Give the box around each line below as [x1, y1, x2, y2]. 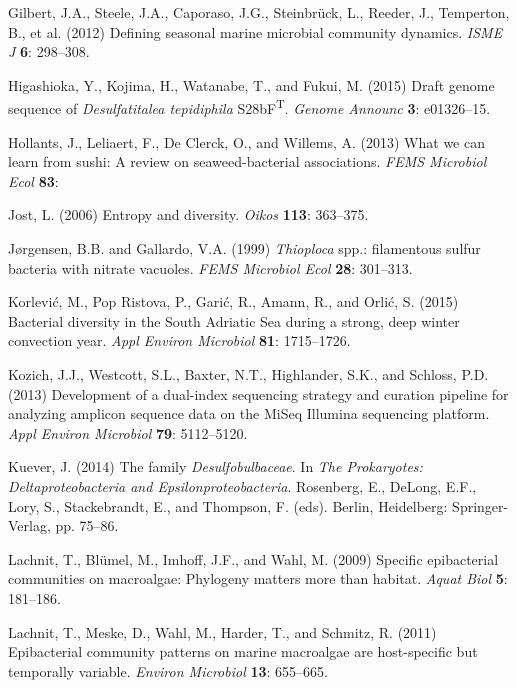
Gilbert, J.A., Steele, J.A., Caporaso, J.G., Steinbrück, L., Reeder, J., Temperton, [8, 2, 510, 22]
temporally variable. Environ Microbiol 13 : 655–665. [8, 660, 328, 681]
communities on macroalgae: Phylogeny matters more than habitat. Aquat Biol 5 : [8, 568, 508, 589]
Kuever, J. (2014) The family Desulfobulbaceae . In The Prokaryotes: [8, 456, 423, 477]
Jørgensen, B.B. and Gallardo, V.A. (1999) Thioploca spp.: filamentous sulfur [8, 238, 481, 258]
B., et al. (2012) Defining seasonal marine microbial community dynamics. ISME [8, 21, 503, 42]
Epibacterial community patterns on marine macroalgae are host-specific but [8, 641, 478, 662]
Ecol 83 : [8, 170, 59, 191]
